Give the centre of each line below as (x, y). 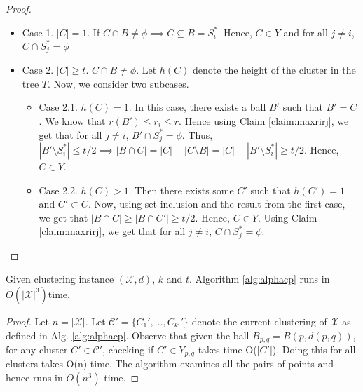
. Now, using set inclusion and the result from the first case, (217, 204)
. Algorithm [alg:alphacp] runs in (259, 279)
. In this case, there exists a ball (197, 107)
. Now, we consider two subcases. (118, 83)
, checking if (128, 350)
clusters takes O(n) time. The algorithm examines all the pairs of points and (170, 364)
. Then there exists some (181, 190)
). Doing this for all (314, 350)
